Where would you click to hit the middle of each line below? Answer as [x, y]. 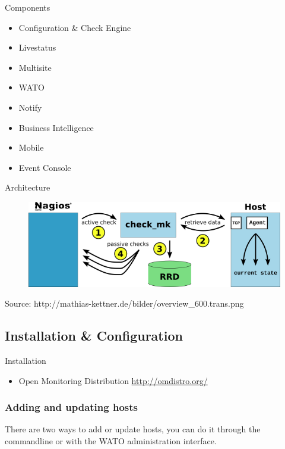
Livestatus [37, 47]
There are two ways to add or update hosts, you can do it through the [133, 429]
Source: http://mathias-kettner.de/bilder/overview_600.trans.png [124, 303]
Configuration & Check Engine [75, 27]
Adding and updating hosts [71, 407]
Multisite [35, 67]
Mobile [31, 147]
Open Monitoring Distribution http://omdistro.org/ [113, 380]
